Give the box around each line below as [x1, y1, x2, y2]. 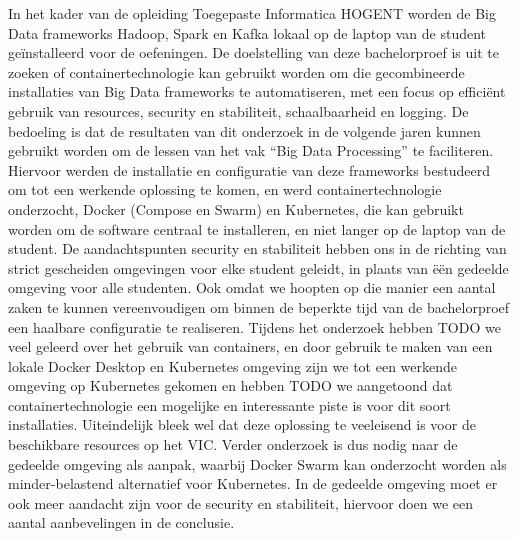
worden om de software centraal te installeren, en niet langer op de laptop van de [8, 218, 506, 239]
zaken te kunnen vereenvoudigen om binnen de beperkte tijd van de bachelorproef [8, 296, 510, 317]
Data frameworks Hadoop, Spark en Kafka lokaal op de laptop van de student [8, 22, 487, 43]
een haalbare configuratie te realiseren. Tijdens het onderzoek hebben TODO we [8, 316, 501, 337]
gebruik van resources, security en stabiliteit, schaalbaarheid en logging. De [8, 100, 469, 121]
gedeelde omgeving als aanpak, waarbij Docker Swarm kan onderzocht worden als [8, 453, 507, 474]
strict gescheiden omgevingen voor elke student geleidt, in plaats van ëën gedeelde [8, 257, 509, 278]
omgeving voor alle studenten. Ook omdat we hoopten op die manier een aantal [8, 277, 496, 298]
